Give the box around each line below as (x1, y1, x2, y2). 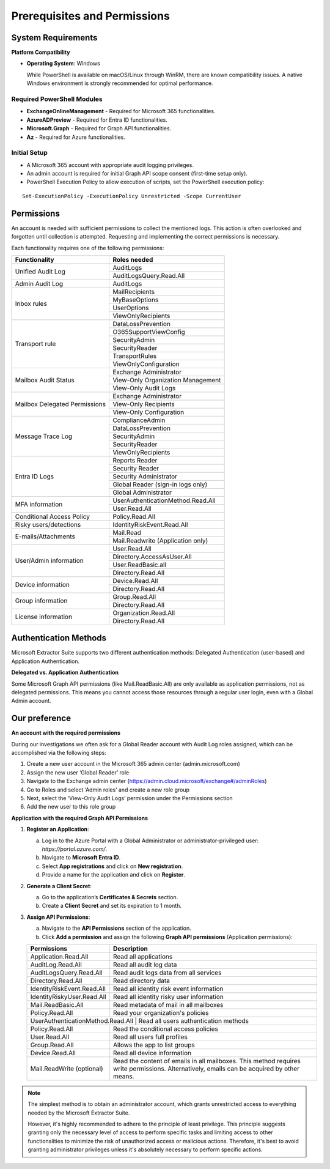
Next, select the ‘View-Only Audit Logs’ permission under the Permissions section (26, 795, 233, 802)
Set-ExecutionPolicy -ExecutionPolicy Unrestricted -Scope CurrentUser (22, 193, 241, 199)
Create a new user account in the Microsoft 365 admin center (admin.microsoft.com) (26, 760, 241, 768)
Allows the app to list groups (113, 1041, 195, 1049)
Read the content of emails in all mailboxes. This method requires (113, 1056, 301, 1065)
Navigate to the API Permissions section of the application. (42, 924, 192, 932)
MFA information (15, 500, 63, 509)
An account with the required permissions (11, 729, 120, 737)
